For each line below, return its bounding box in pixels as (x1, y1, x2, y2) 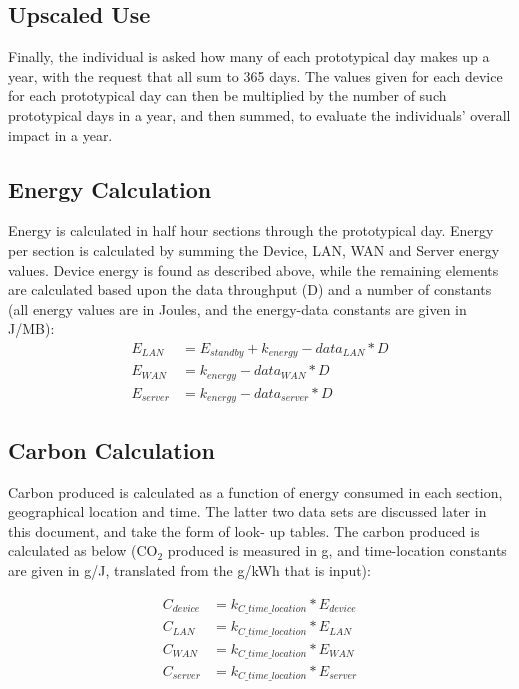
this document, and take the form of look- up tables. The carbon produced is (8, 520, 480, 541)
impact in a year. (8, 124, 113, 145)
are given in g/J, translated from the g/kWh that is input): (8, 559, 371, 580)
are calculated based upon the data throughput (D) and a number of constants (8, 279, 492, 300)
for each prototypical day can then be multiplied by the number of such (8, 85, 447, 106)
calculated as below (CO (8, 540, 158, 561)
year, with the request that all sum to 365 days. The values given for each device (8, 65, 503, 86)
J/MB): (8, 318, 55, 339)
